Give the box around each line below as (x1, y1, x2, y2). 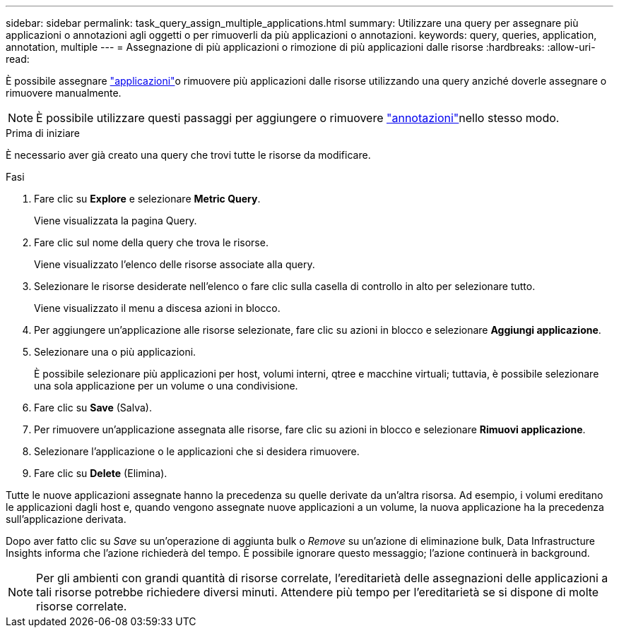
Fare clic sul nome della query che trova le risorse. (34, 236, 269, 248)
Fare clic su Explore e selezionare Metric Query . (34, 193, 261, 205)
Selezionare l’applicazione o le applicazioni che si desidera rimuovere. (34, 445, 360, 457)
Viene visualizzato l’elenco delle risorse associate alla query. (34, 258, 315, 270)
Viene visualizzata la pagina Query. (34, 215, 197, 227)
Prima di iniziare (6, 127, 80, 139)
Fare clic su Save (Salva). (34, 402, 152, 414)
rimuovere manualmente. (6, 87, 122, 99)
